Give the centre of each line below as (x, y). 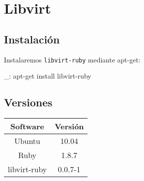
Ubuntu (27, 141)
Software (27, 126)
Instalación (32, 39)
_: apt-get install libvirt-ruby (48, 76)
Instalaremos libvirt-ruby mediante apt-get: (72, 59)
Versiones (28, 102)
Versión (69, 126)
